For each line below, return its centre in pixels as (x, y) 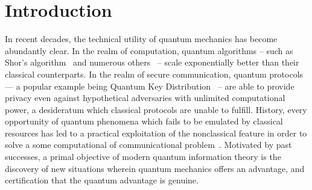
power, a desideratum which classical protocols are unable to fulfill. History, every (156, 109)
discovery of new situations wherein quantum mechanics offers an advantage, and (155, 168)
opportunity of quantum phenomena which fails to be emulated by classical (144, 121)
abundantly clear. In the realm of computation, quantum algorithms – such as (149, 50)
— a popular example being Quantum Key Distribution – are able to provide (150, 86)
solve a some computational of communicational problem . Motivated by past (148, 145)
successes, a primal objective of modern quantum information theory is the (143, 157)
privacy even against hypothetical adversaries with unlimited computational (145, 98)
